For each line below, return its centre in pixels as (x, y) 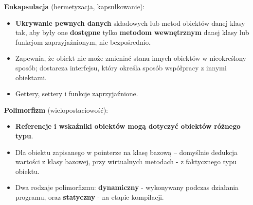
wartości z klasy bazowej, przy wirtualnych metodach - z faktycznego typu (126, 162)
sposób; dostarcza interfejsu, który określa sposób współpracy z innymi (121, 67)
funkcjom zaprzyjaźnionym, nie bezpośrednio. (83, 42)
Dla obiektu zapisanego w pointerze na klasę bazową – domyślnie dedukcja (126, 152)
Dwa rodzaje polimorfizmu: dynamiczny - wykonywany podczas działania (127, 187)
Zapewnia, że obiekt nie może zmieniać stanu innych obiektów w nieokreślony (131, 58)
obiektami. (31, 77)
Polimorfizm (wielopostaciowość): (56, 110)
